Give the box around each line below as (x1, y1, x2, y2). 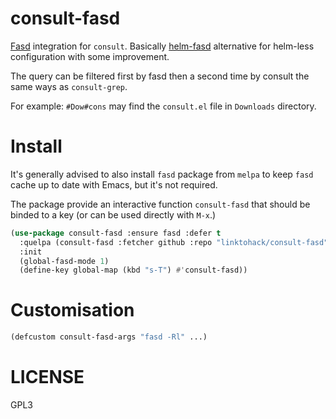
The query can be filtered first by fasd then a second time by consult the (10, 70, 310, 82)
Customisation (10, 299, 135, 322)
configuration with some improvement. (10, 50, 170, 62)
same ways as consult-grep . (10, 80, 128, 92)
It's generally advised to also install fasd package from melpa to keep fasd (10, 168, 314, 180)
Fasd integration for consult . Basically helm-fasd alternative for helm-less (10, 40, 315, 52)
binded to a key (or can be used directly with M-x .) (10, 208, 217, 221)
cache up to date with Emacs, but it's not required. (10, 178, 218, 191)
